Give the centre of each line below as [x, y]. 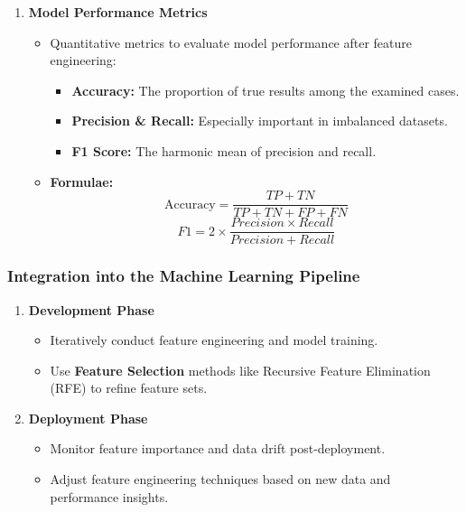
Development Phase [91, 309]
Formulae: [82, 181]
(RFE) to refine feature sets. [129, 388]
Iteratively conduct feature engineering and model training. [214, 340]
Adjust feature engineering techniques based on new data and [220, 479]
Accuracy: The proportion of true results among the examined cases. [266, 90]
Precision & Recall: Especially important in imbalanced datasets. [260, 121]
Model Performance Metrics [118, 12]
